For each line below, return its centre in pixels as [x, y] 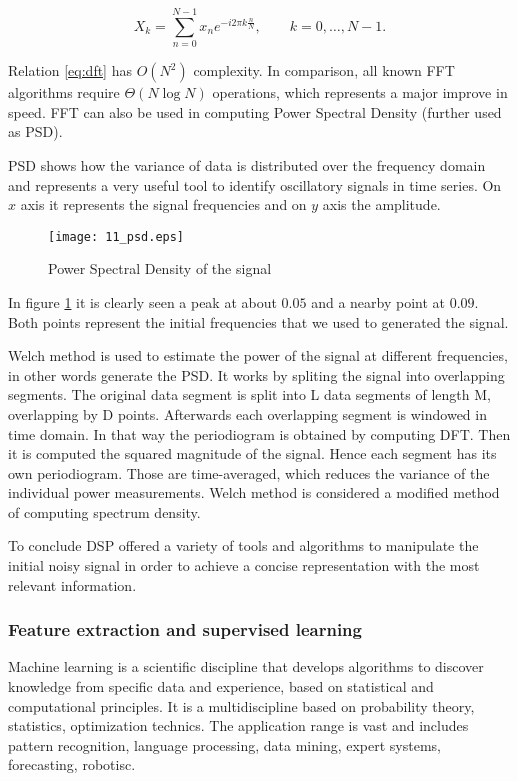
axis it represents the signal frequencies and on [163, 204]
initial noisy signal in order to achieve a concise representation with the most [244, 565]
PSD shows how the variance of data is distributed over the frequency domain [247, 164]
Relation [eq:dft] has [70, 70]
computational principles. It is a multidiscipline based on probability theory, [241, 705]
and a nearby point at [378, 301]
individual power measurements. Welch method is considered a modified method [254, 492]
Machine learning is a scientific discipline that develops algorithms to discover [246, 666]
